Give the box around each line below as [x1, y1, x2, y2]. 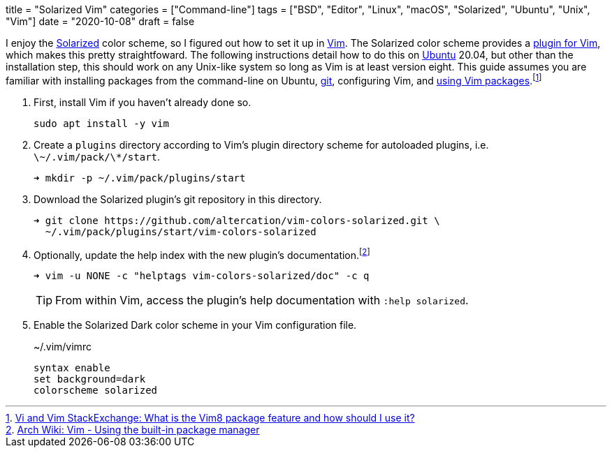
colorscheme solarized [34, 385, 158, 396]
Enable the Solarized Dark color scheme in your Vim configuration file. [34, 319, 357, 332]
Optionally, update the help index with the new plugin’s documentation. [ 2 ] [34, 246, 370, 261]
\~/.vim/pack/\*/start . [34, 150, 161, 163]
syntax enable [34, 362, 110, 374]
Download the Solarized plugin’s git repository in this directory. [34, 193, 322, 205]
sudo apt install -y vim [34, 117, 169, 129]
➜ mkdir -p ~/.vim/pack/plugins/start [34, 172, 246, 184]
